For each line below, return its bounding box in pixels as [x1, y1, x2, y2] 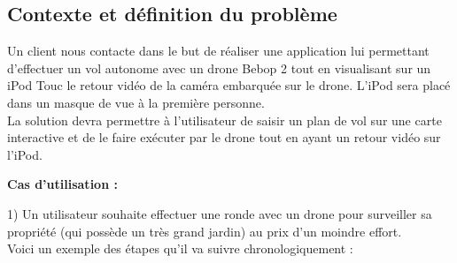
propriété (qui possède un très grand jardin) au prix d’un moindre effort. [7, 222, 402, 240]
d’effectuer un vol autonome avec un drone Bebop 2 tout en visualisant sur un [7, 58, 431, 77]
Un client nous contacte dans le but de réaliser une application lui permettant [7, 41, 430, 60]
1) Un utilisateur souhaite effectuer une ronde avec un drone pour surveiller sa [7, 204, 432, 222]
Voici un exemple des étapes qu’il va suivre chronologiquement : [7, 239, 353, 258]
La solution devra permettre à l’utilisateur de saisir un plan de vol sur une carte [7, 110, 442, 129]
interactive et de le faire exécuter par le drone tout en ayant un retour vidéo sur [7, 128, 441, 147]
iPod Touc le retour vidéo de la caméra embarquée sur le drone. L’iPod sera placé [7, 76, 451, 94]
